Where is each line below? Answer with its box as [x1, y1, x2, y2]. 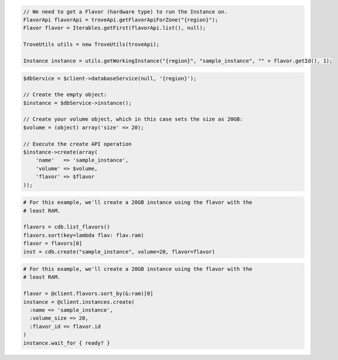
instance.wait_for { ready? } [23, 339, 110, 346]
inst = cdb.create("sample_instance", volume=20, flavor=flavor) [23, 248, 215, 255]
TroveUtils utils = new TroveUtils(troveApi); [23, 41, 160, 48]
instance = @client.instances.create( [23, 298, 135, 305]
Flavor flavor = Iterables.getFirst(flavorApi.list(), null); [23, 25, 206, 32]
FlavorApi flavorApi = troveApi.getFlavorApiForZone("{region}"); [23, 16, 218, 23]
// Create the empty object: [23, 91, 107, 98]
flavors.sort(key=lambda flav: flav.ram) [23, 232, 144, 239]
